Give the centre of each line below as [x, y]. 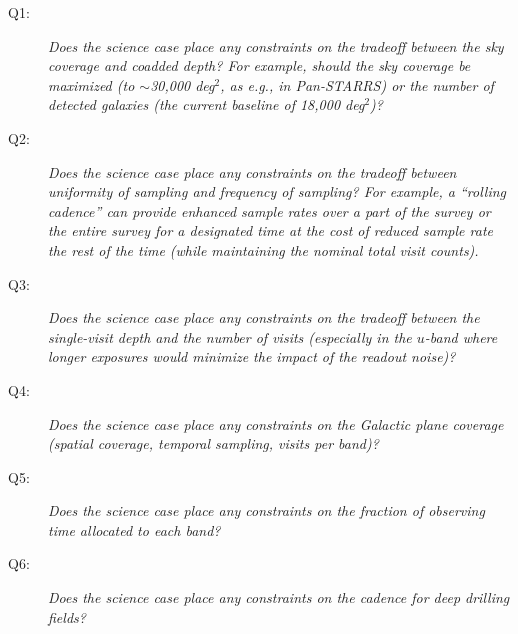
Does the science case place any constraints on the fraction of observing [266, 510]
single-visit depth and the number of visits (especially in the [230, 336]
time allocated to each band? [134, 529]
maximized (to [91, 84]
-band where [461, 336]
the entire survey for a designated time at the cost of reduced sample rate [270, 230]
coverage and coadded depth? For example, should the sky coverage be [259, 65]
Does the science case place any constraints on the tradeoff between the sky [276, 45]
